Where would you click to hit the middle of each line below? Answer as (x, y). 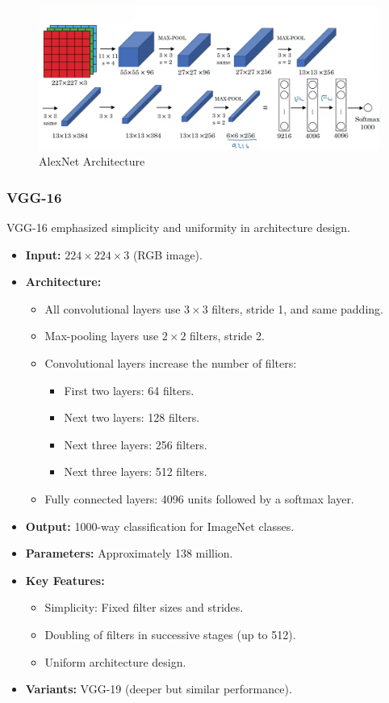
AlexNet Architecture (92, 161)
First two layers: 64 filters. (129, 390)
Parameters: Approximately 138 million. (129, 553)
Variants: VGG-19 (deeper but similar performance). (159, 689)
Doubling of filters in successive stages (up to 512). (170, 634)
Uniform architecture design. (115, 661)
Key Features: (65, 580)
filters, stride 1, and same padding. (297, 308)
